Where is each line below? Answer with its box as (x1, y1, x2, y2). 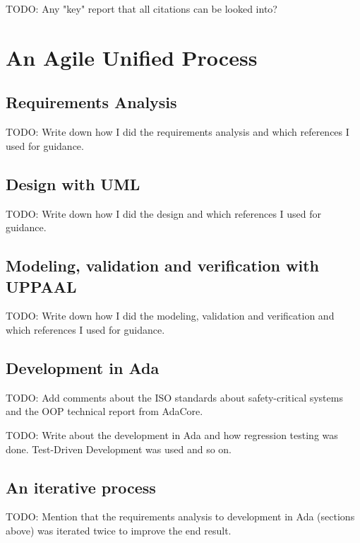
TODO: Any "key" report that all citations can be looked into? (6, 1, 277, 16)
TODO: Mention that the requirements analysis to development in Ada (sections (6, 509, 355, 524)
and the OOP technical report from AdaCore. (6, 404, 203, 419)
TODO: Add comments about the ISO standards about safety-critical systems (6, 390, 343, 404)
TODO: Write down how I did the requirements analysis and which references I (6, 124, 349, 139)
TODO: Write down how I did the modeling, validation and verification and (6, 308, 335, 323)
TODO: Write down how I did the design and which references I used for (6, 206, 322, 221)
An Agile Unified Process (6, 42, 258, 71)
